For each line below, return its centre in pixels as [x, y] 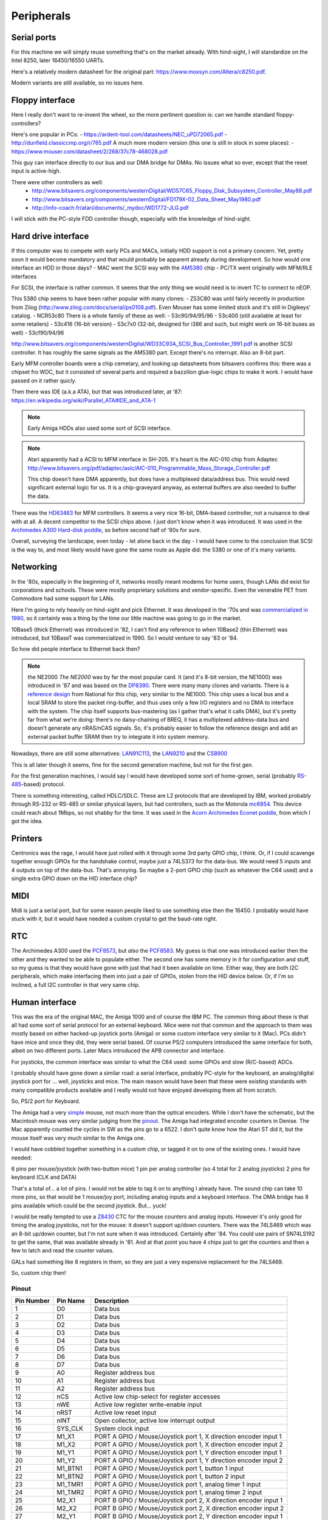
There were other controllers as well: [57, 182]
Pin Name [71, 1301]
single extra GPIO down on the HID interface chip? [74, 879]
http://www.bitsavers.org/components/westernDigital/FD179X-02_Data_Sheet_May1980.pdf [146, 199]
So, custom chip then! [39, 1273]
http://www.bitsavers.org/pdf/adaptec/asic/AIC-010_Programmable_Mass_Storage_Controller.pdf [149, 468]
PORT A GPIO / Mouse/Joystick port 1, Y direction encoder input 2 [189, 1460]
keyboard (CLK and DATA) [44, 1177]
